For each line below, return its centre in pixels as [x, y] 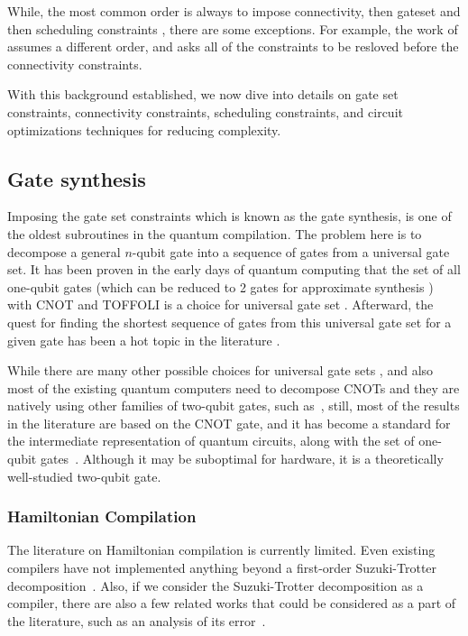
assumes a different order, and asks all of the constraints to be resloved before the [233, 46]
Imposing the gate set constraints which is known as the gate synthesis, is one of [229, 216]
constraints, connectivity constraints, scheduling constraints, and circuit [205, 111]
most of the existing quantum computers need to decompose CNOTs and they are [234, 387]
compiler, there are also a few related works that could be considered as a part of [232, 603]
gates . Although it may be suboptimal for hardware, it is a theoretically [242, 459]
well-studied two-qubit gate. [84, 476]
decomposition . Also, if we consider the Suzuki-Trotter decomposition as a [216, 585]
